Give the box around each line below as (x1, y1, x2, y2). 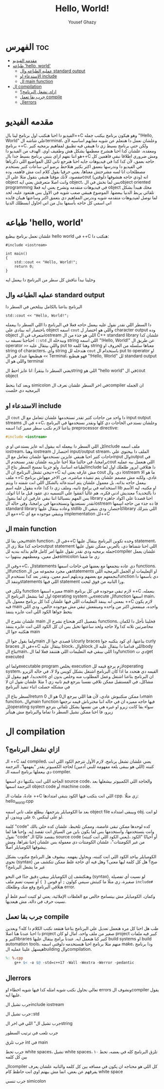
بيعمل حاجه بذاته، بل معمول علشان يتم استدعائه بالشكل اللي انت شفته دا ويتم (5, 480, 146, 486)
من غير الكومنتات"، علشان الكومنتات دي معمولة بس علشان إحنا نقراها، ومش (5, 839, 145, 845)
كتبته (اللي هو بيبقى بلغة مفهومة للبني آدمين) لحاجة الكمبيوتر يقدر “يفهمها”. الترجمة (5, 763, 154, 769)
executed (5, 653, 24, 660)
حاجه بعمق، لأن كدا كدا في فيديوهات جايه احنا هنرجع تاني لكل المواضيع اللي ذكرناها (5, 158, 155, 164)
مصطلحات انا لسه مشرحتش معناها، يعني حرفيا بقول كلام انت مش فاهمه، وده (5, 169, 146, 174)
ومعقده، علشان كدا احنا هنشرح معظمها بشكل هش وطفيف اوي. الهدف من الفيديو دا (5, 148, 156, 154)
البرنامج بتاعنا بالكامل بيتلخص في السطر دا (5, 304, 82, 310)
